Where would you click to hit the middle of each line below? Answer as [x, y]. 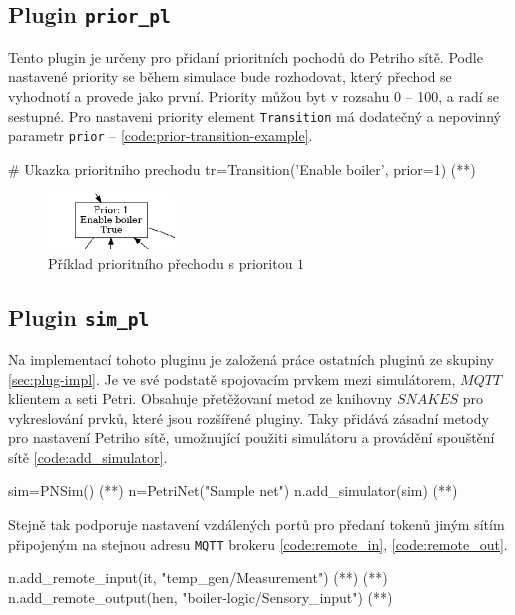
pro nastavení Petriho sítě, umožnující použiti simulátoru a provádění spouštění [251, 437]
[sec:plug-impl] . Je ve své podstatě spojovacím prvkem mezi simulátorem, [232, 378]
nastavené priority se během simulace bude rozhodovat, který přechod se [230, 76]
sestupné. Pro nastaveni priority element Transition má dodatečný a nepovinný [254, 115]
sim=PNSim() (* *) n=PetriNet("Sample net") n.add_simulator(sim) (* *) [233, 490]
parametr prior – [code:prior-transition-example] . [160, 135]
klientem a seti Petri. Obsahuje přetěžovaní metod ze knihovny [200, 398]
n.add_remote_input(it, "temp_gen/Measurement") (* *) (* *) [198, 577]
